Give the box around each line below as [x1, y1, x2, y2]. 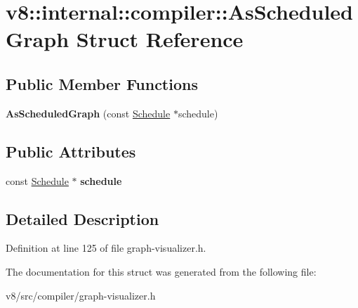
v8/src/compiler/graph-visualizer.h [6, 288, 156, 302]
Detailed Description [6, 207, 159, 229]
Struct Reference [76, 25, 244, 53]
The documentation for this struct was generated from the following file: [6, 264, 317, 278]
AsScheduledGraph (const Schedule [6, 105, 171, 120]
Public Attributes [6, 140, 136, 162]
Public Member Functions [6, 72, 198, 94]
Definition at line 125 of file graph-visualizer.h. [6, 240, 206, 255]
